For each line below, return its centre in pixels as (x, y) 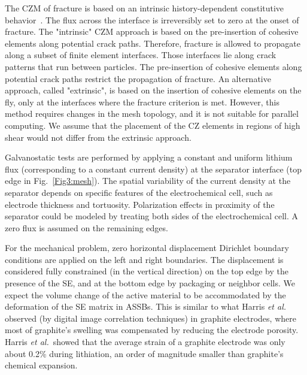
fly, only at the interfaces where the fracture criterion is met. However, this (142, 102)
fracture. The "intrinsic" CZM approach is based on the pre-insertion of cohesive (152, 31)
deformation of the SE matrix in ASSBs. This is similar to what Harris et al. (146, 306)
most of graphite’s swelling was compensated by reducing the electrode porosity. (152, 330)
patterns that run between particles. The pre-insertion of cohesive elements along (153, 66)
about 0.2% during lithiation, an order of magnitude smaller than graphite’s (144, 353)
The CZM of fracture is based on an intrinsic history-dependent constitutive (145, 8)
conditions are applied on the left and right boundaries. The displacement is (144, 259)
